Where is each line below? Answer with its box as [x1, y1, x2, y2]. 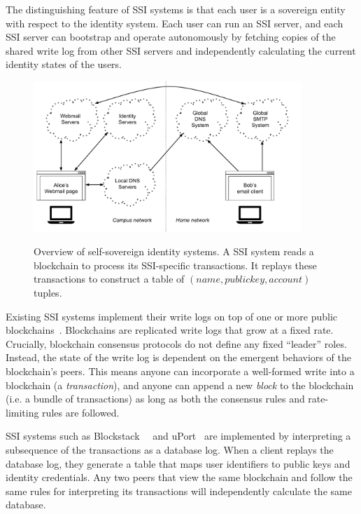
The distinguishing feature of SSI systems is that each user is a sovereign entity [6, 2, 346, 16]
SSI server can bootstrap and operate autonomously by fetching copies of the [6, 29, 336, 44]
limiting [6, 405, 39, 419]
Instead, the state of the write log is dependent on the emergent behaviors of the [6, 350, 351, 365]
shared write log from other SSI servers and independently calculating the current [6, 43, 356, 58]
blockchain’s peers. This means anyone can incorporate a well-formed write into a [6, 363, 355, 378]
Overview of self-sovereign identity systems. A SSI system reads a [34, 244, 314, 259]
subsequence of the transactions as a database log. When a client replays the [6, 442, 334, 456]
